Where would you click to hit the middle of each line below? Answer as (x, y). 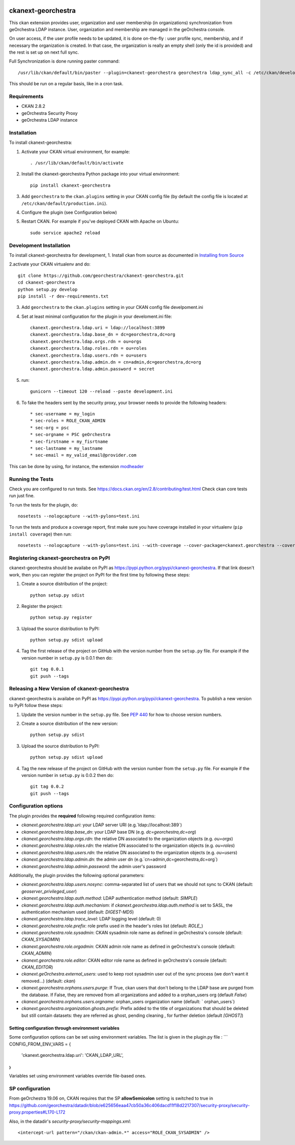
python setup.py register (61, 618)
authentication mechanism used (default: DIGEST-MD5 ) (78, 912)
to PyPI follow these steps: (36, 706)
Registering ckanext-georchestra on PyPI (59, 558)
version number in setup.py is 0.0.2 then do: (68, 775)
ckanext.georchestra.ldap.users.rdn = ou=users (88, 355)
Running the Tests (31, 479)
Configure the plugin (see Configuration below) (69, 212)
